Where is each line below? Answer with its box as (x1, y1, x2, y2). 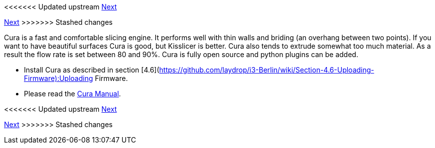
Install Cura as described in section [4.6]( (24, 66, 159, 74)
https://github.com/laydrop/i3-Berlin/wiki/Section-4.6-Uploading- (159, 66, 374, 74)
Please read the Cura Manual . (24, 89, 121, 98)
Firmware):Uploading (24, 74, 93, 82)
